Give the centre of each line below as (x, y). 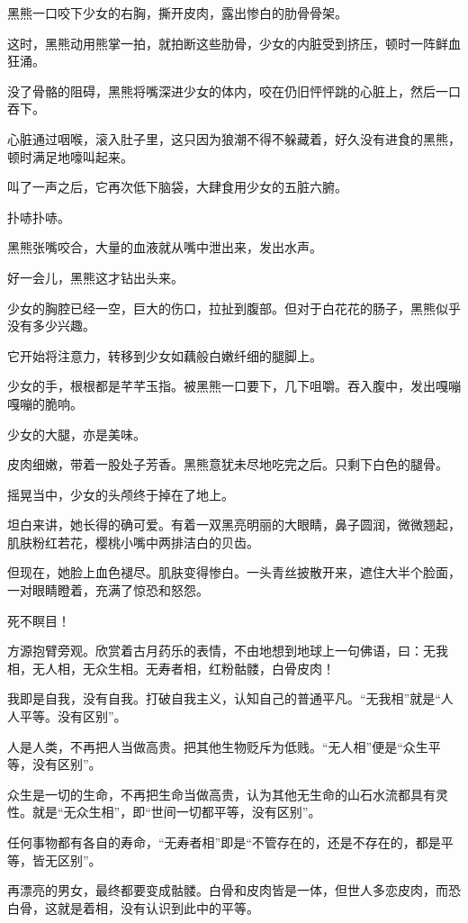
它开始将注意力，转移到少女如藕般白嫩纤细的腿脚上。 (165, 355)
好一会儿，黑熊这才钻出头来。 (95, 277)
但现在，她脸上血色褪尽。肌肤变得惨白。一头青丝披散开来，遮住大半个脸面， (234, 572)
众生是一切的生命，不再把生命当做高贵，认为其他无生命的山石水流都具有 (221, 794)
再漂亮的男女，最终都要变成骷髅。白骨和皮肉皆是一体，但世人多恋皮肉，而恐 (234, 890)
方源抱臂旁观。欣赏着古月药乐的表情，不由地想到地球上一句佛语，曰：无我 (228, 651)
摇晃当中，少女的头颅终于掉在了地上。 (121, 494)
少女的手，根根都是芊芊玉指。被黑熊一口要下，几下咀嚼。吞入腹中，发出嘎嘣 (234, 386)
